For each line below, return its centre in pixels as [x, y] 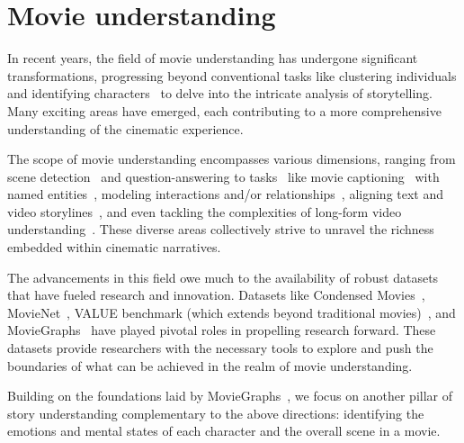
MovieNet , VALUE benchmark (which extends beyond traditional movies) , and [232, 312]
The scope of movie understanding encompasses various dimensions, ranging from [232, 159]
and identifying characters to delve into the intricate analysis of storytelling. [220, 93]
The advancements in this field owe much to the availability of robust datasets [223, 277]
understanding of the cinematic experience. [125, 128]
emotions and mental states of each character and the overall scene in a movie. [224, 431]
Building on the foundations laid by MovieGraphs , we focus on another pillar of [230, 396]
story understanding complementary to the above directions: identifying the [216, 413]
